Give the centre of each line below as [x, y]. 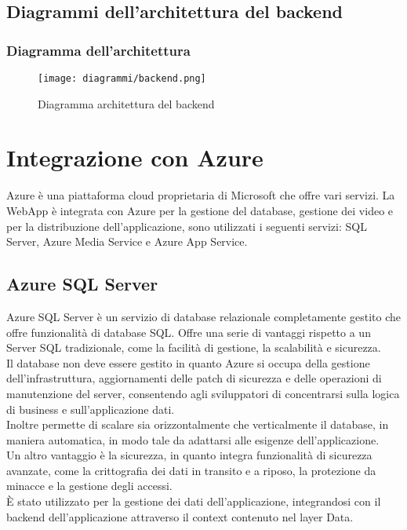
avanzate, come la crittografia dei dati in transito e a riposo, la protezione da [191, 470]
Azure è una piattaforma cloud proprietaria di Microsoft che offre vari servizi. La [201, 195]
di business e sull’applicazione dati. [91, 409]
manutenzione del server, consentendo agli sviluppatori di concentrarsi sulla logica [203, 393]
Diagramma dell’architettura [98, 50]
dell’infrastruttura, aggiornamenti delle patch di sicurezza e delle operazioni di [194, 378]
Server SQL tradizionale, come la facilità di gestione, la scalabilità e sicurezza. [194, 347]
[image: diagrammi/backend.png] [122, 79]
